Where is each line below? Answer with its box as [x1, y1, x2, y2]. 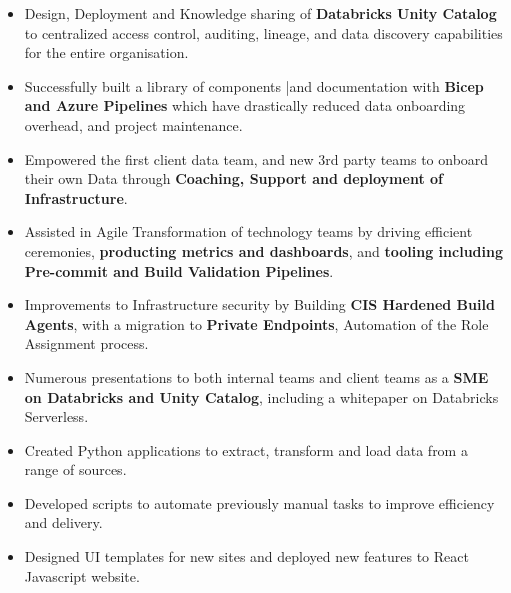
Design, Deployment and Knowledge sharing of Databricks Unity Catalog [24, 3, 497, 23]
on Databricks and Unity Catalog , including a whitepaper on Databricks [24, 386, 499, 407]
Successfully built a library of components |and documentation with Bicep [24, 75, 484, 96]
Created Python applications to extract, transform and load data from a [24, 439, 468, 460]
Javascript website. [24, 565, 140, 586]
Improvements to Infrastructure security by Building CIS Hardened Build [24, 294, 495, 315]
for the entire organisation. [24, 42, 189, 63]
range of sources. [24, 459, 127, 480]
